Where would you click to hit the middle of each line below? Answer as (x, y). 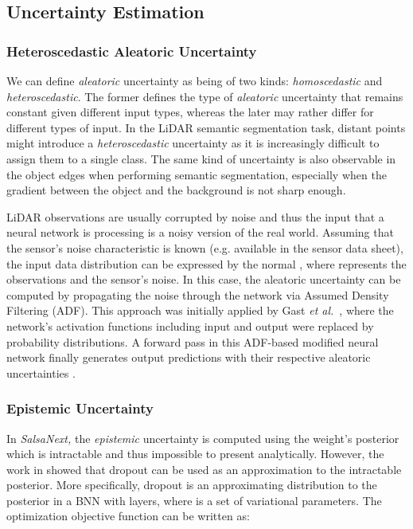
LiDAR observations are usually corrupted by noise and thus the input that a (195, 216)
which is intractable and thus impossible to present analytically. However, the (195, 454)
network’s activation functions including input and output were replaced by (190, 325)
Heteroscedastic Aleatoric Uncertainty (132, 51)
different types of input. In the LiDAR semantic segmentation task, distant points (206, 127)
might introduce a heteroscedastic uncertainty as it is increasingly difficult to (193, 143)
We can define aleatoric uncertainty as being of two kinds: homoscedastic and (195, 80)
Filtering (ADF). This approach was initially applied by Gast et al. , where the (200, 310)
